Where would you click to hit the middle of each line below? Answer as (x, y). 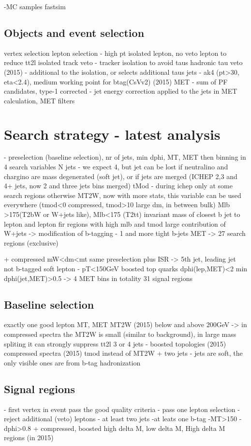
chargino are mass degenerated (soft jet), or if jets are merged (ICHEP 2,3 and (121, 176)
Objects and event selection (74, 32)
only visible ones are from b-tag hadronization (72, 362)
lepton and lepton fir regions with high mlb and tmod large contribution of (115, 223)
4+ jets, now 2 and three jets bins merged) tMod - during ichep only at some (118, 186)
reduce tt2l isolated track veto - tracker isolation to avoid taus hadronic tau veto (123, 62)
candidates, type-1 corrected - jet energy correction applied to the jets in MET (121, 91)
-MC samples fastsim (35, 6)
